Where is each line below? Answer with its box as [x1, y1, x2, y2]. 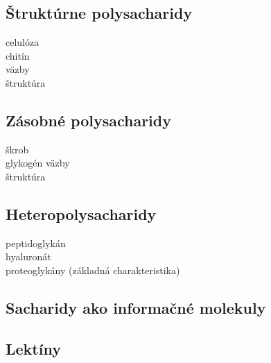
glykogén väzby [6, 155, 70, 170]
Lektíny [6, 337, 61, 359]
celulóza [6, 35, 40, 49]
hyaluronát [6, 249, 51, 264]
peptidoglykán [6, 235, 66, 250]
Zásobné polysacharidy [6, 109, 171, 130]
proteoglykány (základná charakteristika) [6, 262, 180, 277]
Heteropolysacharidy [6, 203, 157, 224]
